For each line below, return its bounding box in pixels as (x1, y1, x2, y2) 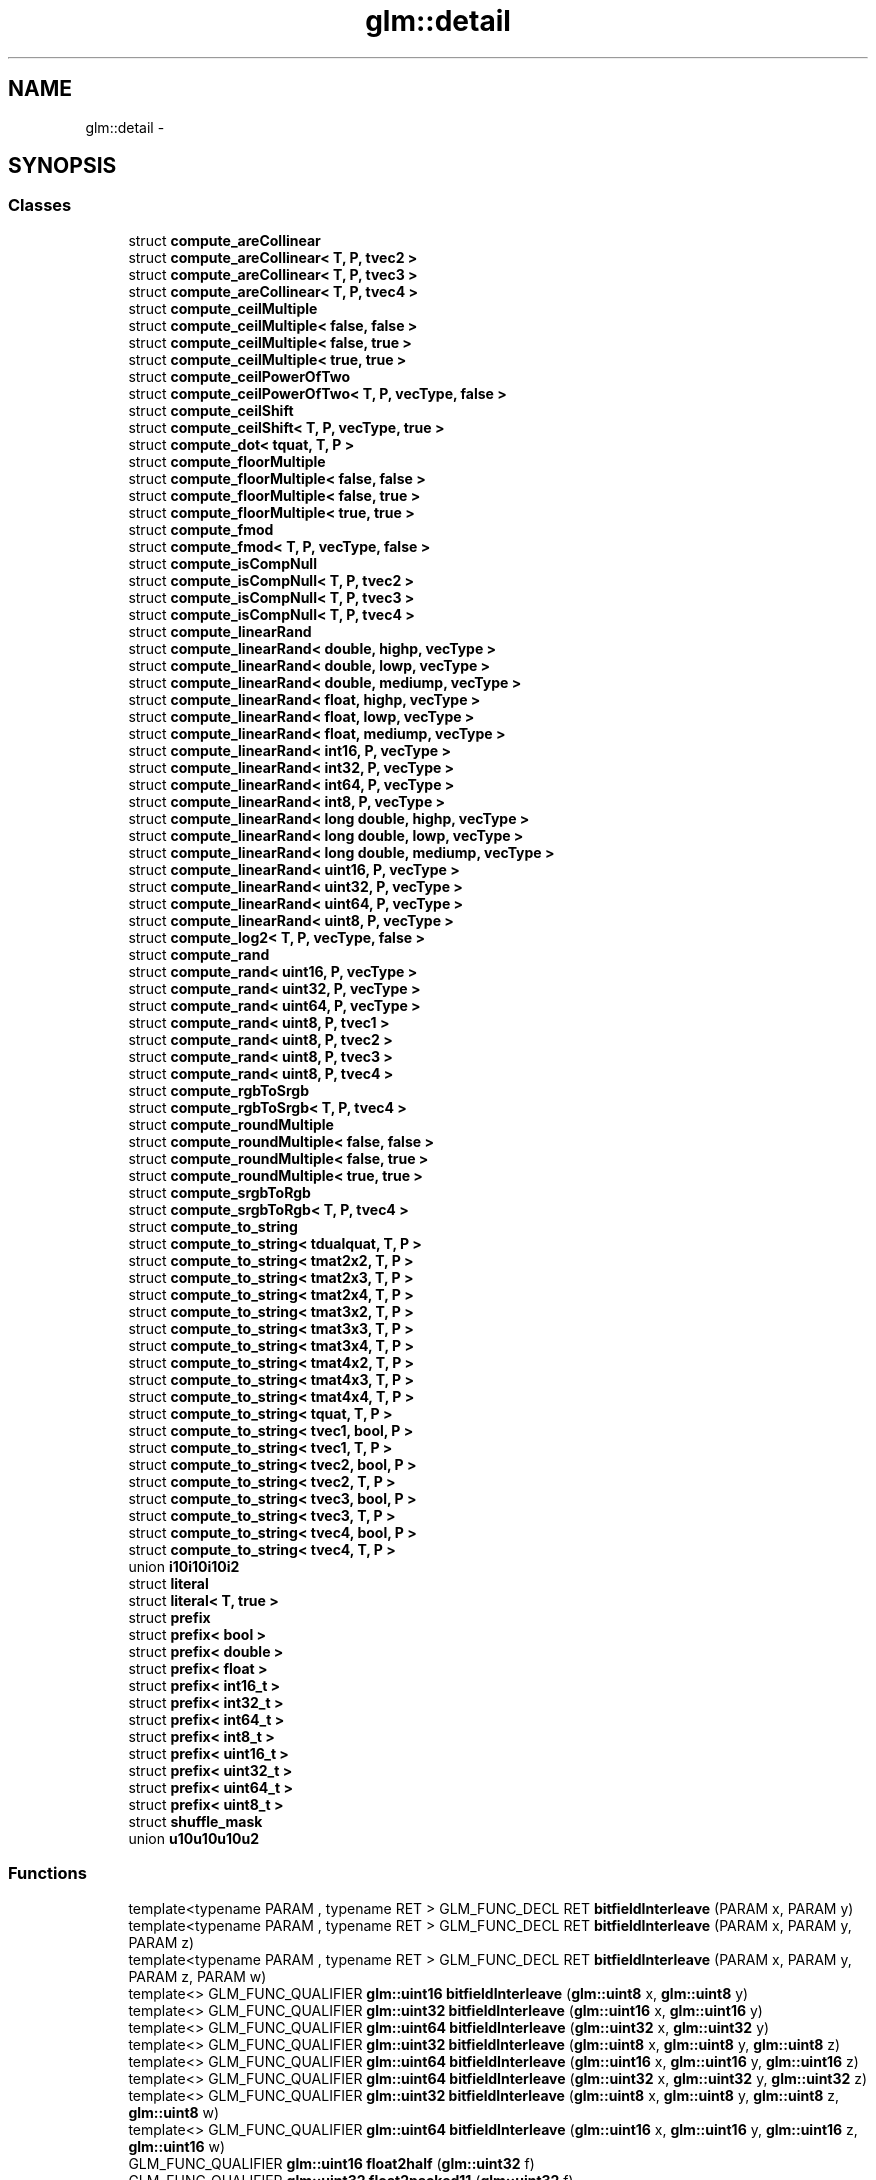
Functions (8, 1863, 87, 1884)
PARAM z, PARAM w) (128, 1967, 267, 1985)
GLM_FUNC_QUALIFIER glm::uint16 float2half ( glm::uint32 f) (128, 2154, 535, 2172)
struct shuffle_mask (128, 1812, 263, 1830)
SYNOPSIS (8, 153, 117, 179)
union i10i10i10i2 (128, 1557, 240, 1575)
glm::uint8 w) (128, 2103, 220, 2121)
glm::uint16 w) (128, 2137, 226, 2155)
